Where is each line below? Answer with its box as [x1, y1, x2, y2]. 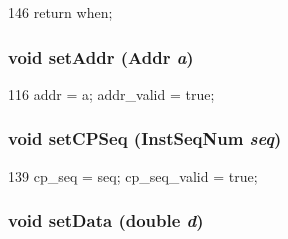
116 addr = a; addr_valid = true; [8, 83, 215, 104]
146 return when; [8, 2, 113, 22]
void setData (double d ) [8, 208, 204, 233]
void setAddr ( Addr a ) [8, 44, 194, 69]
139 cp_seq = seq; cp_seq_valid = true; [8, 165, 258, 186]
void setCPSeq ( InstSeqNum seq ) [8, 126, 282, 151]
